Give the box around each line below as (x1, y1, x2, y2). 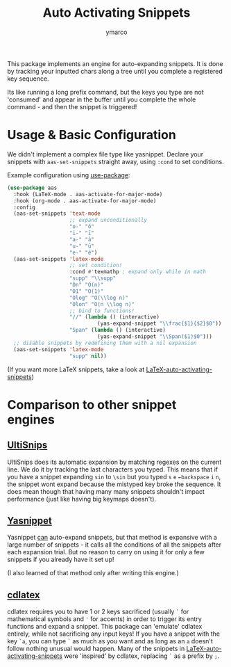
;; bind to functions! (69, 307, 135, 314)
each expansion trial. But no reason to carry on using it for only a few (7, 548, 205, 556)
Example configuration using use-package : (7, 170, 130, 179)
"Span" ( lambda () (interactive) (69, 327, 166, 334)
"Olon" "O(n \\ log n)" (69, 300, 135, 307)
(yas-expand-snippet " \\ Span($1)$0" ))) (96, 333, 213, 340)
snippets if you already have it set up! (7, 555, 114, 564)
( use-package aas (7, 184, 58, 191)
